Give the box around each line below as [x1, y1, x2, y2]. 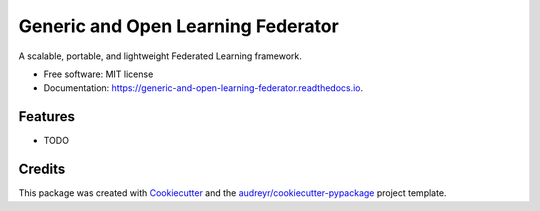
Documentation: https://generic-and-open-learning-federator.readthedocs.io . [43, 82, 364, 94]
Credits [18, 161, 66, 178]
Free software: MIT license [43, 68, 154, 80]
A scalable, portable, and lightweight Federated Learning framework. [18, 50, 302, 62]
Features [18, 108, 75, 125]
